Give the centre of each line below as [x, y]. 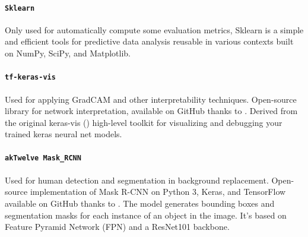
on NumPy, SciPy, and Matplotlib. [68, 53]
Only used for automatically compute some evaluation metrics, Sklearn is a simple [154, 29]
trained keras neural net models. [63, 134]
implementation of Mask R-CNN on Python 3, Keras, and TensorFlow [158, 192]
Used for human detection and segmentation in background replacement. [137, 180]
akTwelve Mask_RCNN [43, 158]
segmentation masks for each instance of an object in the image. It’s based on [146, 215]
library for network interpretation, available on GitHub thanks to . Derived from [151, 111]
